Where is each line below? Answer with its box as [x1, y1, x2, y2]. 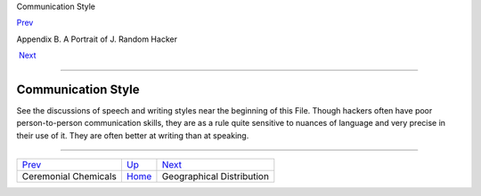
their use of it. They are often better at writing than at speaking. [16, 129, 249, 141]
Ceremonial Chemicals [21, 170, 118, 183]
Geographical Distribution [161, 170, 269, 183]
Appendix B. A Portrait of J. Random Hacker [16, 34, 178, 44]
